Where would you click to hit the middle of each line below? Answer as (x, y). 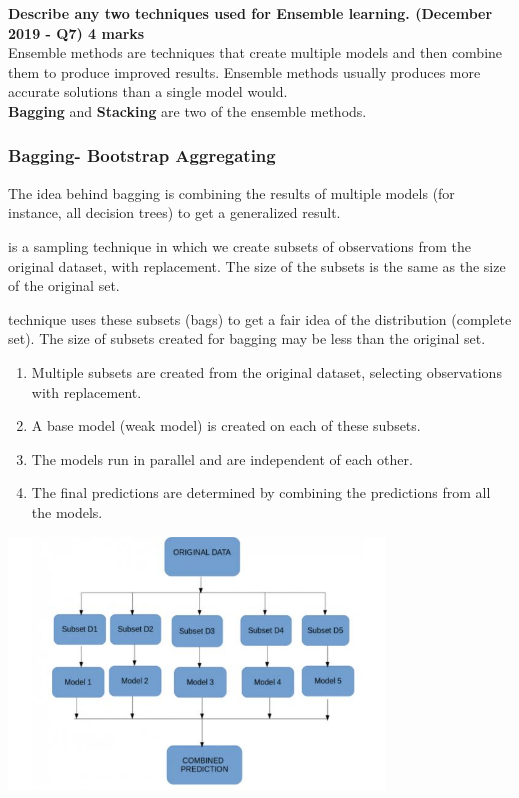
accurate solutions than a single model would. (148, 91)
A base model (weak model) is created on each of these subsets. (226, 425)
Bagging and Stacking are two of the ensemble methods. (187, 110)
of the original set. (64, 285)
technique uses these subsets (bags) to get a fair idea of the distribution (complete (260, 318)
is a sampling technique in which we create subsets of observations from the (239, 245)
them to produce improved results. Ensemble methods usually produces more (244, 71)
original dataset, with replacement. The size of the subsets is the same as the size (257, 265)
